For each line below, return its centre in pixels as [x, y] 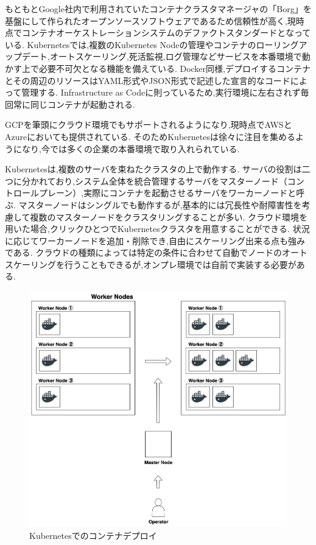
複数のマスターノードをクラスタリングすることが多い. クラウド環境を [169, 216]
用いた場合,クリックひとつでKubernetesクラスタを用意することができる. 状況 [157, 229]
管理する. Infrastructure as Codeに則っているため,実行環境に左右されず [161, 92]
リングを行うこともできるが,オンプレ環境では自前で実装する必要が [163, 264]
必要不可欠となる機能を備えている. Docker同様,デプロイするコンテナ [174, 68]
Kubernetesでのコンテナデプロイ [93, 535]
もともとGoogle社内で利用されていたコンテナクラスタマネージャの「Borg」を [158, 9]
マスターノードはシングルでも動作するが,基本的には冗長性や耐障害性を [160, 204]
